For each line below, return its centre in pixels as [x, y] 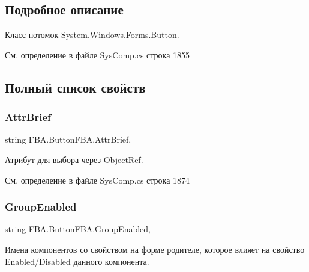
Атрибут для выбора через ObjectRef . [74, 159]
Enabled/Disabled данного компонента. [77, 261]
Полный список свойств [75, 87]
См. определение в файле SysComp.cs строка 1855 [97, 54]
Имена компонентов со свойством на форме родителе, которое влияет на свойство [155, 249]
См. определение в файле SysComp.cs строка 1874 [97, 180]
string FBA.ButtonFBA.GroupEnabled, [78, 229]
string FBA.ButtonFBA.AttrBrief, [68, 139]
